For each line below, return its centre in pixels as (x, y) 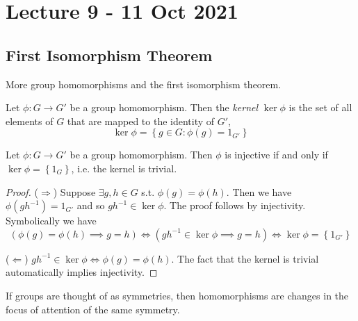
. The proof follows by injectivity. (235, 205)
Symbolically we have (51, 221)
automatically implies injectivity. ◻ (82, 272)
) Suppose (74, 191)
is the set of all (320, 107)
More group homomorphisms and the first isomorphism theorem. (144, 84)
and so (91, 205)
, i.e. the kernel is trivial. (124, 168)
